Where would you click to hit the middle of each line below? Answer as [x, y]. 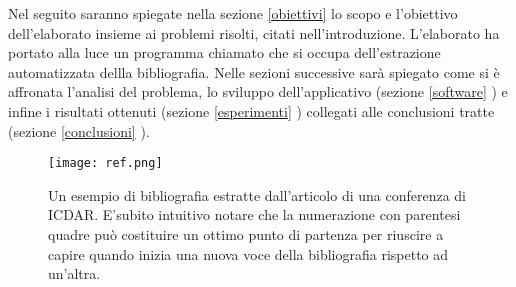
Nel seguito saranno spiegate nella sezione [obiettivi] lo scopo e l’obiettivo [233, 13]
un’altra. [74, 273]
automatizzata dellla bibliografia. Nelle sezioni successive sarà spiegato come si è [254, 71]
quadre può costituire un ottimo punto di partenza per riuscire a [246, 234]
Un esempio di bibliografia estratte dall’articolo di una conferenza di [257, 194]
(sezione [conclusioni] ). [79, 130]
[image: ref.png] [105, 163]
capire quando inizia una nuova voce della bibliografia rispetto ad [248, 253]
